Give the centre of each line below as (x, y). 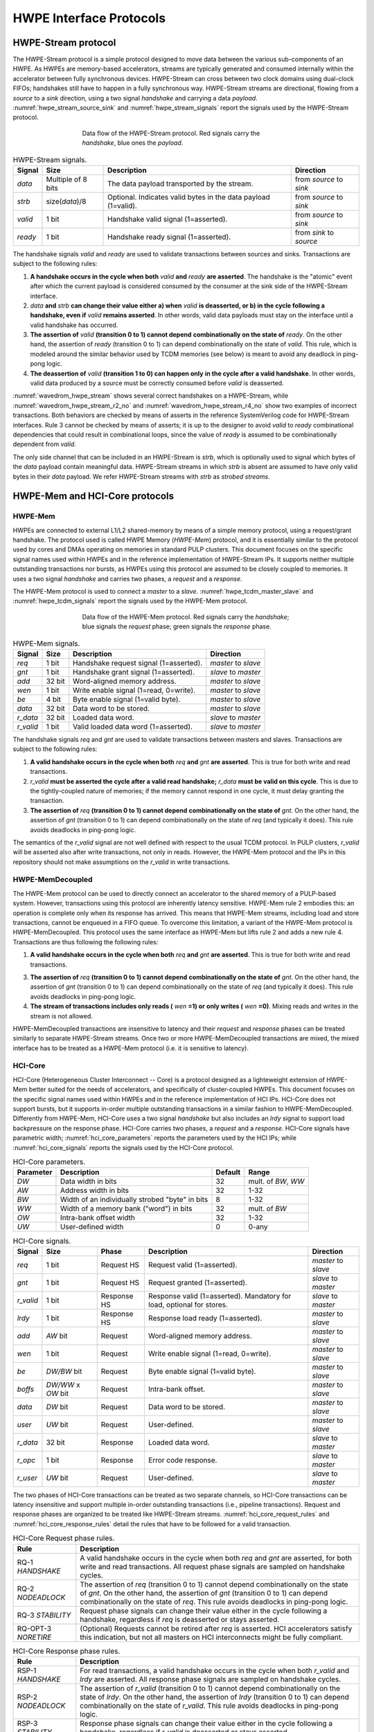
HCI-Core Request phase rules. (64, 1538)
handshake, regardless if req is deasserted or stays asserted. (180, 1619)
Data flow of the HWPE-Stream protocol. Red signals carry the (171, 133)
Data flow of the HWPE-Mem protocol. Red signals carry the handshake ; (186, 617)
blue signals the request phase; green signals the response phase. (177, 626)
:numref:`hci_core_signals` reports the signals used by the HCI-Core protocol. (123, 1147)
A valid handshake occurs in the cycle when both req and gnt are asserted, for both (216, 1557)
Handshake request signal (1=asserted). (138, 663)
